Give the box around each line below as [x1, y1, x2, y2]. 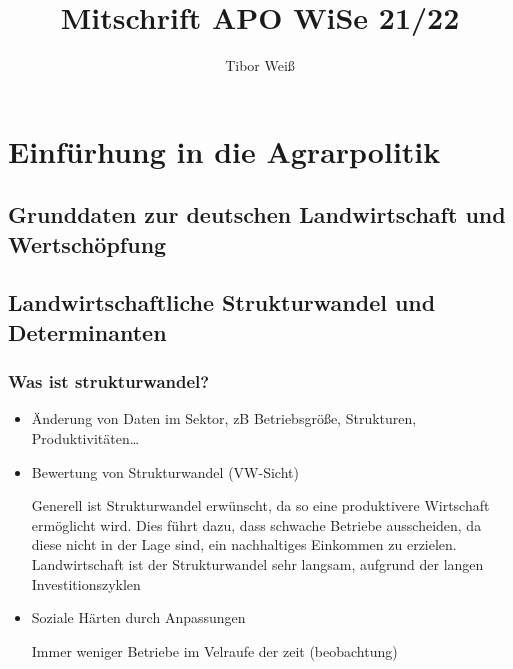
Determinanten [8, 316, 167, 347]
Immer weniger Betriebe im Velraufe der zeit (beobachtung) [31, 640, 398, 661]
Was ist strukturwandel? [8, 369, 210, 394]
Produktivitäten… [31, 428, 140, 449]
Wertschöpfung [8, 228, 167, 259]
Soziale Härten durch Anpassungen [31, 607, 246, 628]
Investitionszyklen [31, 573, 141, 594]
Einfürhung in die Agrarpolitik [8, 130, 441, 171]
